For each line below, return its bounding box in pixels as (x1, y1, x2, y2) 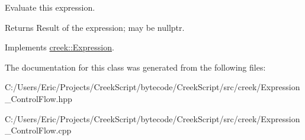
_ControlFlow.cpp (5, 124, 72, 136)
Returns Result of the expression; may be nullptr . (5, 21, 185, 33)
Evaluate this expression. (5, 1, 95, 13)
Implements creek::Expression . (5, 41, 114, 53)
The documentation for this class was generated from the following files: (5, 61, 266, 73)
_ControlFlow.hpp (5, 92, 72, 104)
